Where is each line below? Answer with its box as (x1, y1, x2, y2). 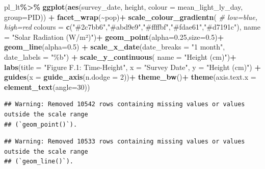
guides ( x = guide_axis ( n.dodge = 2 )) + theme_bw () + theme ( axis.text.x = (4, 71, 256, 82)
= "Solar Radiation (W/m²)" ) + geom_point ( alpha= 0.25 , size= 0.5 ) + (4, 31, 224, 42)
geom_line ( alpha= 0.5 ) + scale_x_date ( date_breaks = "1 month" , (4, 41, 225, 52)
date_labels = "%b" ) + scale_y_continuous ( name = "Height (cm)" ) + (4, 51, 236, 62)
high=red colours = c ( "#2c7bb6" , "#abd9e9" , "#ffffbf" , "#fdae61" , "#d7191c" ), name (4, 21, 260, 32)
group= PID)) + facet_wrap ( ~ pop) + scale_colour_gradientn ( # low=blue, (4, 11, 258, 22)
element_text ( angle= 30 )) (4, 81, 90, 92)
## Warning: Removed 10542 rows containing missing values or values (4, 101, 245, 108)
